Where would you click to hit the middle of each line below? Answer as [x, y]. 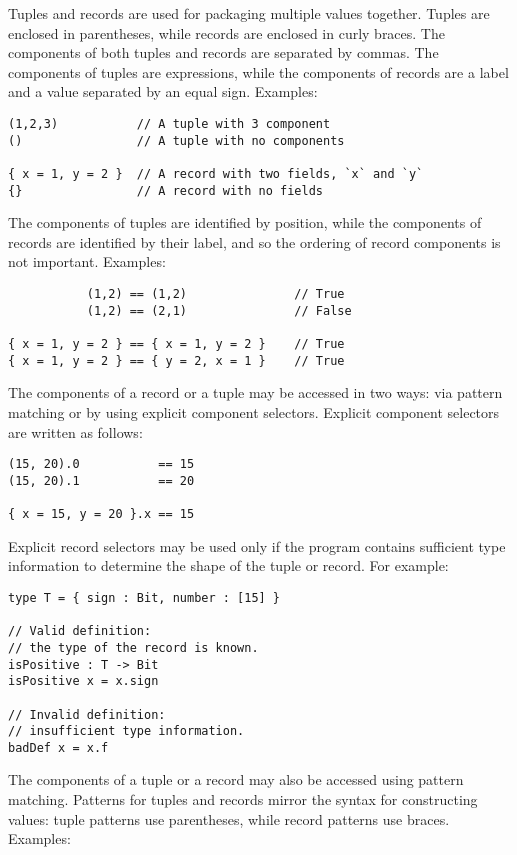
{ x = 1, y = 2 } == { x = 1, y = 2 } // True [176, 344]
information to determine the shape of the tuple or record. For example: [228, 565]
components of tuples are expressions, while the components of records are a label [258, 71]
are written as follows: [75, 431]
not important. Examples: [87, 261]
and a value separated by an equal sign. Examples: [163, 91]
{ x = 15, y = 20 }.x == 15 [101, 514]
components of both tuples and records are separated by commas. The [223, 52]
